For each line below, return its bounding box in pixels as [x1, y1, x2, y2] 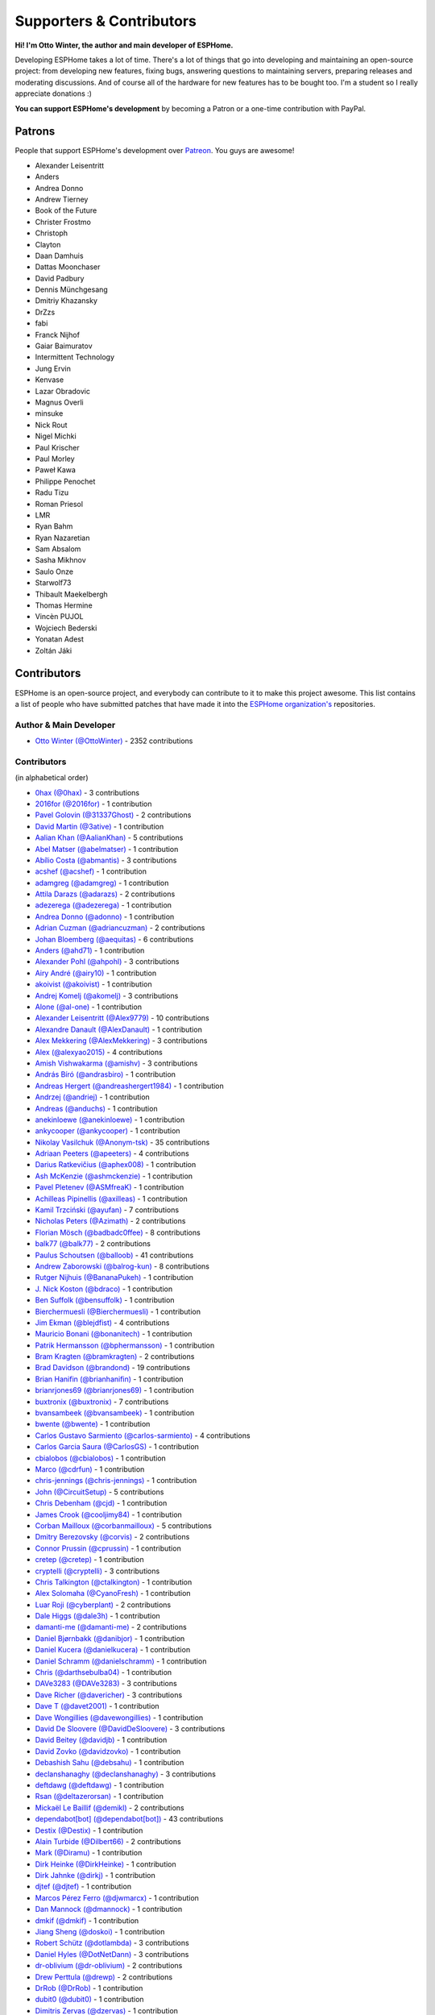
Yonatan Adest [35, 634, 85, 644]
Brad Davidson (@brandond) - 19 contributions [35, 1363, 191, 1373]
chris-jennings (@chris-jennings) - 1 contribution [35, 1476, 197, 1485]
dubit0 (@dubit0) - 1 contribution [35, 1995, 144, 2005]
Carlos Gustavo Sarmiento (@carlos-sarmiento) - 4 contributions [35, 1431, 251, 1440]
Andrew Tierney [35, 194, 89, 204]
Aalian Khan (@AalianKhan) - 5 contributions [35, 833, 184, 842]
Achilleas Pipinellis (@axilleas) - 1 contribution [35, 1194, 188, 1203]
